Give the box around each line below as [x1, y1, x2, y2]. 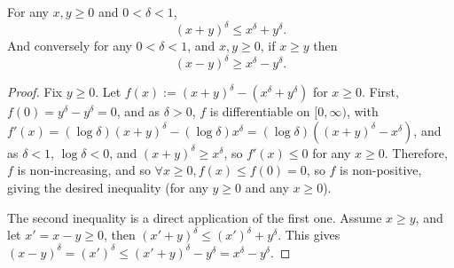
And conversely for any [7, 36, 132, 55]
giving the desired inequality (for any [7, 177, 208, 196]
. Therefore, [384, 143, 448, 162]
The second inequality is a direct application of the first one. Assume [7, 208, 382, 226]
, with [346, 102, 379, 121]
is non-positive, [340, 161, 422, 179]
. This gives [278, 225, 340, 244]
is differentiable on [209, 102, 310, 121]
